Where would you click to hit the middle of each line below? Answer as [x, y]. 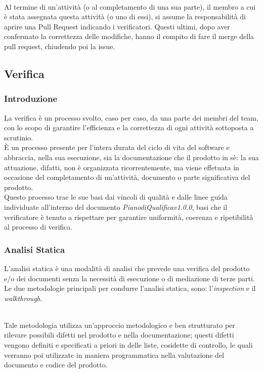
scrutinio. [18, 137]
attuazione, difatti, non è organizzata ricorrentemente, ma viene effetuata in [122, 167]
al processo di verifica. [38, 227]
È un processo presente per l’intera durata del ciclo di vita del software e [117, 147]
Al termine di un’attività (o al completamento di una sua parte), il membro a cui [130, 6]
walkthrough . [23, 298]
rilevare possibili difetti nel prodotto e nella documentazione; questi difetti [119, 335]
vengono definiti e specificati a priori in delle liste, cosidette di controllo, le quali [128, 345]
